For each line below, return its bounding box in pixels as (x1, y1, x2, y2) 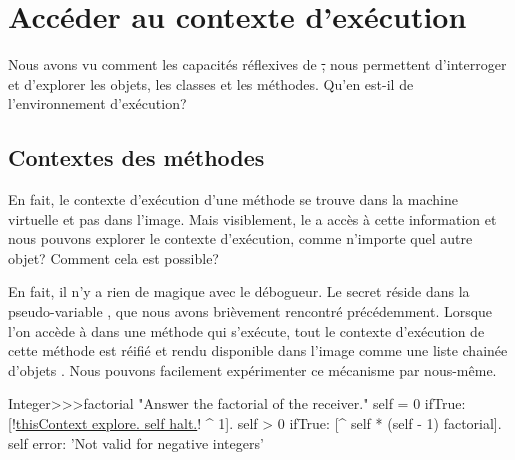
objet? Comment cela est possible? (8, 247, 219, 268)
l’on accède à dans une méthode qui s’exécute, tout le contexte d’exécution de (8, 320, 485, 341)
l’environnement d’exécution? (8, 93, 187, 114)
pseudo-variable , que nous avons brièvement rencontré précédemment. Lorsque (8, 301, 493, 322)
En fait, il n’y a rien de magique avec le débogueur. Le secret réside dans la (8, 281, 470, 302)
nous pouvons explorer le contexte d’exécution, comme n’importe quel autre (8, 228, 473, 249)
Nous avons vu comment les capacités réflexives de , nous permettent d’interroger (8, 54, 507, 75)
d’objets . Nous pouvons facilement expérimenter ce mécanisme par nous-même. (8, 359, 497, 380)
